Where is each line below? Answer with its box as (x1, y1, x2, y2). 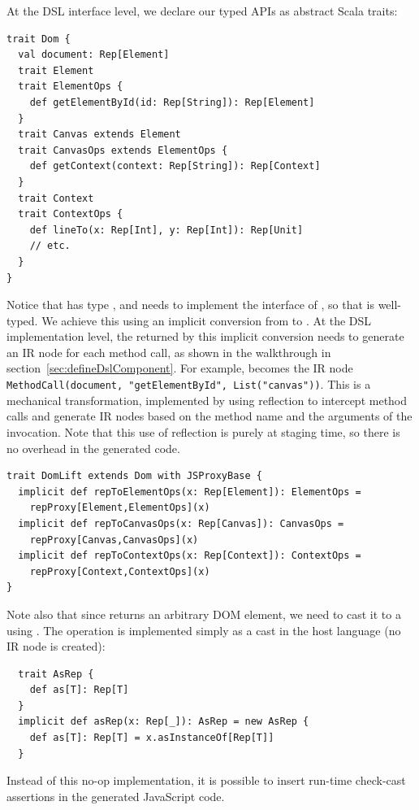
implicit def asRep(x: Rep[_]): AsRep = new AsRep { (18, 716, 309, 728)
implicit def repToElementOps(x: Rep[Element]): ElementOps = (18, 486, 361, 498)
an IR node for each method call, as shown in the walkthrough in (6, 343, 331, 360)
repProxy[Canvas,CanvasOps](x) (29, 533, 199, 546)
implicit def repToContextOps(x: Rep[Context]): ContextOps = (18, 550, 361, 562)
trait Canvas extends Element (18, 128, 181, 141)
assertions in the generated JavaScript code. (6, 787, 225, 804)
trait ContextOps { (18, 208, 123, 220)
